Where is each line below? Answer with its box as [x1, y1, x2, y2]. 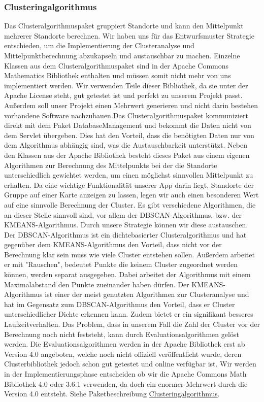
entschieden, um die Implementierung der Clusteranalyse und [4, 40, 194, 51]
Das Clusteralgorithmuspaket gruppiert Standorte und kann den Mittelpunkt [4, 20, 244, 31]
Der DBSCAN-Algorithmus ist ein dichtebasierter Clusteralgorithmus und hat [4, 229, 247, 240]
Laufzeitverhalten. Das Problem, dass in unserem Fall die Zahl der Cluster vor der [4, 319, 260, 329]
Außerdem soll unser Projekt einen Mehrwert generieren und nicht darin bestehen [4, 99, 258, 110]
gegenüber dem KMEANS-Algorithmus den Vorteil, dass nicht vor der [4, 239, 222, 250]
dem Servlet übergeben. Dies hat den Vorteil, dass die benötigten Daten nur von [4, 129, 254, 140]
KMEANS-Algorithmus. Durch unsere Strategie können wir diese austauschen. [4, 219, 248, 230]
